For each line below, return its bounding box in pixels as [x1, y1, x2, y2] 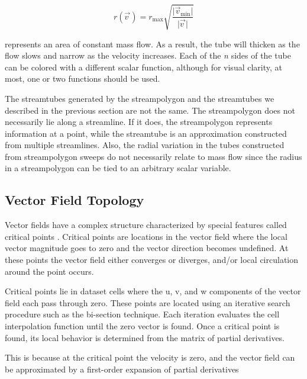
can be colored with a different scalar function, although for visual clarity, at [5, 60, 282, 73]
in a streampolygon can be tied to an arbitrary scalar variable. [5, 162, 231, 174]
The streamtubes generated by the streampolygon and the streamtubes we [5, 92, 274, 104]
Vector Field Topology [5, 191, 144, 209]
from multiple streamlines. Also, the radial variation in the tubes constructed [5, 139, 285, 151]
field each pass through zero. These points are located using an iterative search [5, 296, 290, 309]
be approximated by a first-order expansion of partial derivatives [5, 362, 239, 375]
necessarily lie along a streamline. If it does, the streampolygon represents [5, 115, 273, 128]
